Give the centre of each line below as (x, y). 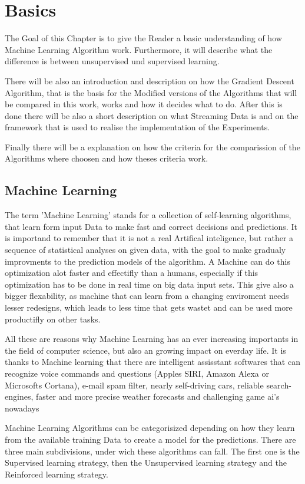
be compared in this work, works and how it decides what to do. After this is (144, 104)
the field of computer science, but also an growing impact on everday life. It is (145, 350)
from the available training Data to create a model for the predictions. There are (150, 439)
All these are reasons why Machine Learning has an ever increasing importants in (152, 339)
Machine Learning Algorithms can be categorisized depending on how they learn (150, 428)
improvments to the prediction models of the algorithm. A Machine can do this (147, 261)
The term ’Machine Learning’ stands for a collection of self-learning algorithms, (148, 215)
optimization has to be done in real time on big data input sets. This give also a (149, 284)
